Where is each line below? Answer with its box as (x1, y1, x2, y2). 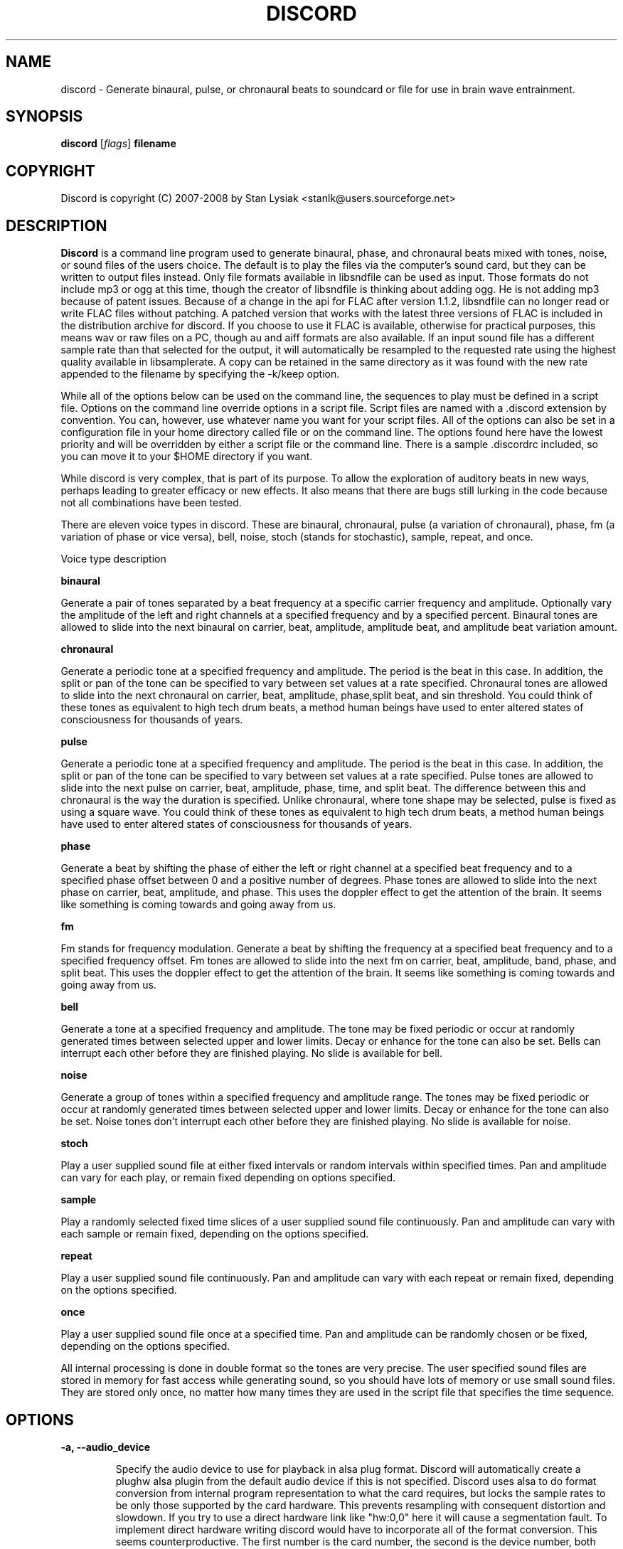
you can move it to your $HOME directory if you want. (60, 450, 313, 463)
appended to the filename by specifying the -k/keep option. (60, 368, 340, 380)
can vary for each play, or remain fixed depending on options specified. (60, 1171, 396, 1184)
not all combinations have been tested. (60, 496, 242, 509)
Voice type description (60, 553, 166, 565)
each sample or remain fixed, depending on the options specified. (60, 1228, 369, 1240)
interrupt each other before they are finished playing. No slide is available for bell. (60, 1047, 443, 1060)
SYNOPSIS (6, 107, 83, 126)
